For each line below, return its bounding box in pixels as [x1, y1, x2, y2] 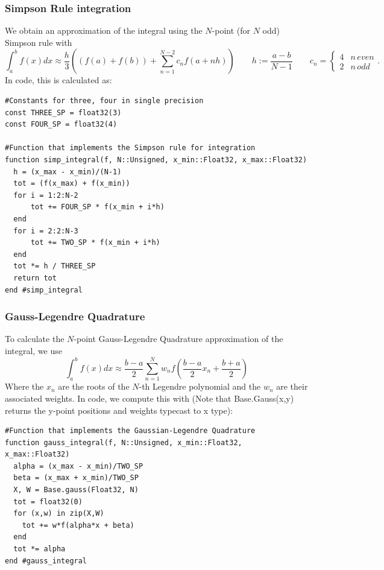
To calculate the [5, 332, 65, 345]
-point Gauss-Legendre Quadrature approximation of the [74, 332, 283, 345]
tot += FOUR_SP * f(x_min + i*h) [30, 203, 165, 212]
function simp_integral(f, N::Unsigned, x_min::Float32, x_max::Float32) [5, 155, 307, 164]
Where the [5, 380, 44, 393]
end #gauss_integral [5, 556, 87, 565]
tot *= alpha [13, 545, 66, 554]
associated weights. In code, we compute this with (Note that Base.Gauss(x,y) [5, 391, 294, 404]
